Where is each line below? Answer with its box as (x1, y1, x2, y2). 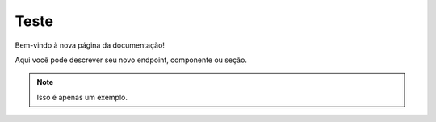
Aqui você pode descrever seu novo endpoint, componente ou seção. (15, 55, 248, 65)
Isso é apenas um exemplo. (36, 92, 128, 102)
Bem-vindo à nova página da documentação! (15, 40, 166, 50)
